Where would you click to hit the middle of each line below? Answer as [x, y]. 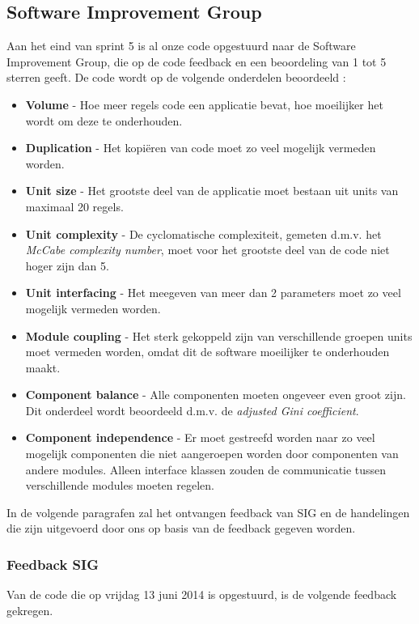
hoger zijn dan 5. [67, 265]
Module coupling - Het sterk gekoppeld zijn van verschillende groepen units [219, 335]
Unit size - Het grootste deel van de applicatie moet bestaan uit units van [212, 191]
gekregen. [30, 610]
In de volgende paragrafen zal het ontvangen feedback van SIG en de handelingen [208, 512]
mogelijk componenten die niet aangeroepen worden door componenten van [212, 454]
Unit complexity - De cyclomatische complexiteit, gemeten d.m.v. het [203, 233]
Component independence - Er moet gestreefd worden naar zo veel [200, 437]
